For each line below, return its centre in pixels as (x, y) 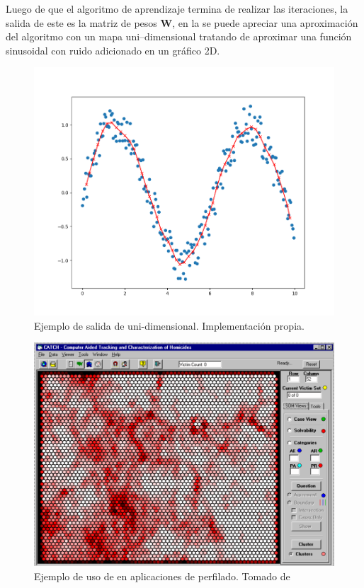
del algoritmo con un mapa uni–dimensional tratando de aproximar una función (179, 36)
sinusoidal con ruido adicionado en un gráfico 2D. (113, 50)
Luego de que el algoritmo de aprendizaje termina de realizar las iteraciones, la (177, 8)
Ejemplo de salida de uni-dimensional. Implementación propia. (169, 325)
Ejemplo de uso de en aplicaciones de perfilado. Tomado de (162, 576)
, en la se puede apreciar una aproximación (265, 22)
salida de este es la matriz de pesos (81, 22)
